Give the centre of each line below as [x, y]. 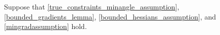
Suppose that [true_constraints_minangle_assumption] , [92, 6]
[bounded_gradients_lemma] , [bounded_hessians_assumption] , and [110, 16]
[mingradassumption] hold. [45, 26]
